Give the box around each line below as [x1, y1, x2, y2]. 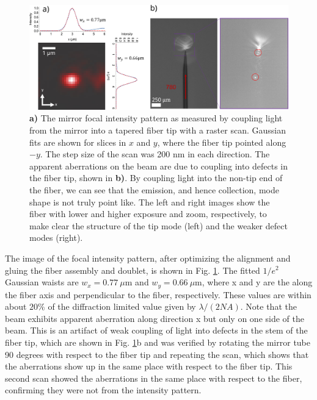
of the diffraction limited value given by [48, 300, 196, 313]
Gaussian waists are [5, 276, 79, 288]
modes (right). [29, 231, 83, 244]
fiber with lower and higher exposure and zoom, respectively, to [29, 207, 267, 220]
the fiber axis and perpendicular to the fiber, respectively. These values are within [5, 288, 312, 301]
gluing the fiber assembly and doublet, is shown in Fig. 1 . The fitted [5, 263, 260, 276]
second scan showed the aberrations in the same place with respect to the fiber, [5, 371, 302, 384]
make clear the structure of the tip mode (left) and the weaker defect [29, 219, 288, 232]
